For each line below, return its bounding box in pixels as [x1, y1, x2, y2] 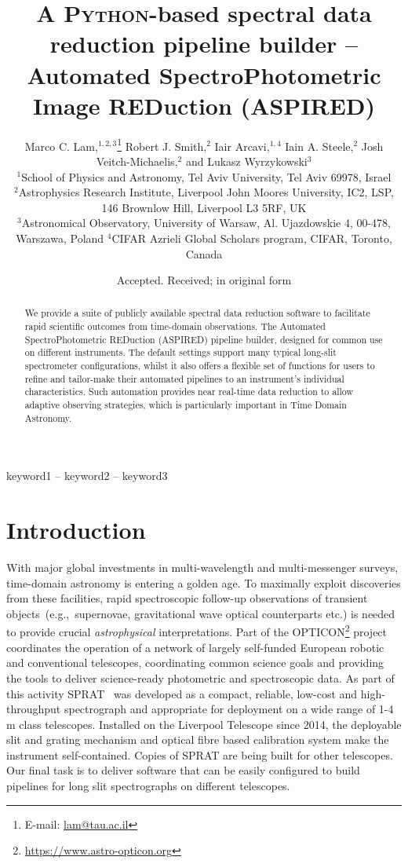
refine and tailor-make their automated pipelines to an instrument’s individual [24, 372, 344, 385]
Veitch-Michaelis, [96, 152, 178, 169]
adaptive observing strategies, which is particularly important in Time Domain [24, 398, 347, 412]
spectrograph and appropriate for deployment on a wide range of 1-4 [64, 701, 394, 717]
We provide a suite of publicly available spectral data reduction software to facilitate [24, 306, 370, 320]
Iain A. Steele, [285, 137, 354, 154]
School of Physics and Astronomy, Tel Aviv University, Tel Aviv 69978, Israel [21, 168, 392, 185]
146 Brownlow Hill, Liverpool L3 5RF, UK [101, 199, 307, 215]
